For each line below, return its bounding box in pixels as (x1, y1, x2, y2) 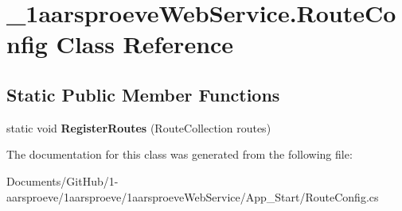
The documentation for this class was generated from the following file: (6, 146, 353, 163)
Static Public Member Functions (6, 82, 280, 106)
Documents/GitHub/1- (6, 172, 119, 189)
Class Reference (56, 28, 234, 60)
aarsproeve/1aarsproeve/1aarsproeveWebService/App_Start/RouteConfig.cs (6, 188, 379, 205)
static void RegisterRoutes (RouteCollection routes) (6, 119, 271, 136)
